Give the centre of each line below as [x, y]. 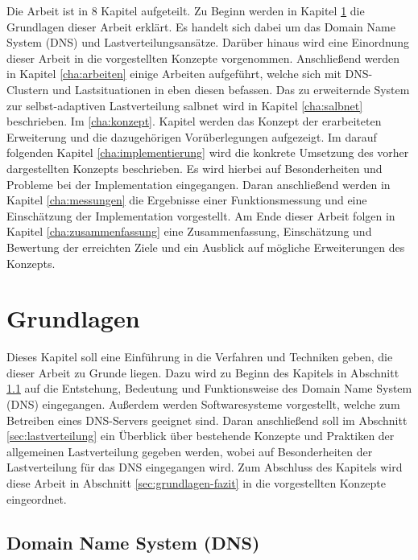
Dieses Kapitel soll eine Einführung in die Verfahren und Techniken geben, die [200, 357]
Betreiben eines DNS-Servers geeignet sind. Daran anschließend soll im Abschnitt [207, 420]
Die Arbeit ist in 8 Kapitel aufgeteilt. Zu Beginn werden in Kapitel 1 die [186, 10]
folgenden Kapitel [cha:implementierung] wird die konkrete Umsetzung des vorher [208, 152]
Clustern [28, 89]
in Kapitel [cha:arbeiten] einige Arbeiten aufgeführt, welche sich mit [174, 74]
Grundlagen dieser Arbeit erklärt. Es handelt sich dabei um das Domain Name [201, 26]
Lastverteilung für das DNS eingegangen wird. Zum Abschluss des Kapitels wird [205, 467]
